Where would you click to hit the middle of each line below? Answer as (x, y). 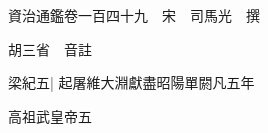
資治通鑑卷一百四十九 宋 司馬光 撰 (134, 15)
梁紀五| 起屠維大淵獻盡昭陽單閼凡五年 (131, 82)
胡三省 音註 (50, 48)
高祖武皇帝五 (50, 115)
